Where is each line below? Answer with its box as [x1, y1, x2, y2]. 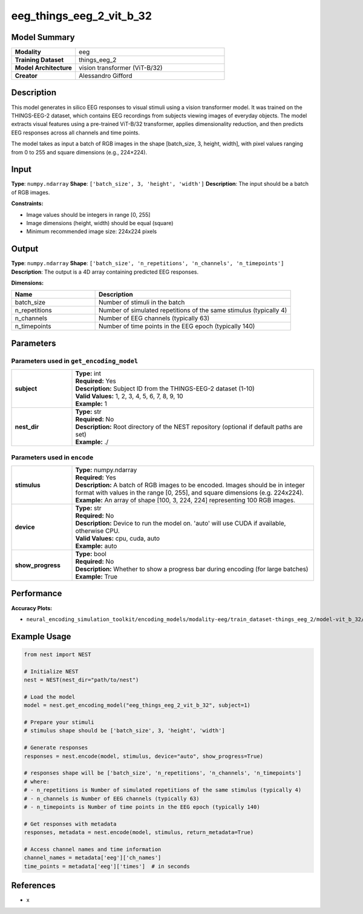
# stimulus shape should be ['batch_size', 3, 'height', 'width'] [24, 727, 225, 734]
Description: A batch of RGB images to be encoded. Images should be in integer [75, 481, 305, 489]
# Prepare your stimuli [24, 719, 95, 726]
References [11, 881, 56, 891]
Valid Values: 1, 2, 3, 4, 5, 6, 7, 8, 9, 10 [75, 392, 184, 401]
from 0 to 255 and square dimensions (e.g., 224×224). [11, 148, 148, 156]
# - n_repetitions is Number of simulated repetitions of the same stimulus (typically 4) [24, 787, 302, 794]
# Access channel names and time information [24, 846, 162, 853]
